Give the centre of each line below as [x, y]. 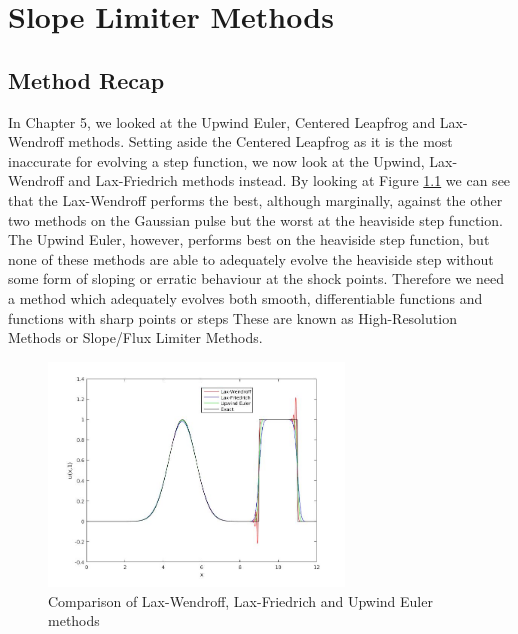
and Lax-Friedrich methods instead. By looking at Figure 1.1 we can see [289, 180]
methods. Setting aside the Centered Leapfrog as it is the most [260, 141]
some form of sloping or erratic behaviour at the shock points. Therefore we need [256, 278]
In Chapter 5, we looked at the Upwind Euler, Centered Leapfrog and [222, 121]
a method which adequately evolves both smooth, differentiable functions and [245, 297]
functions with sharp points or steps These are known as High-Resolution [232, 317]
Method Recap [86, 79]
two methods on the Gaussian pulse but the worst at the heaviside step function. [255, 219]
